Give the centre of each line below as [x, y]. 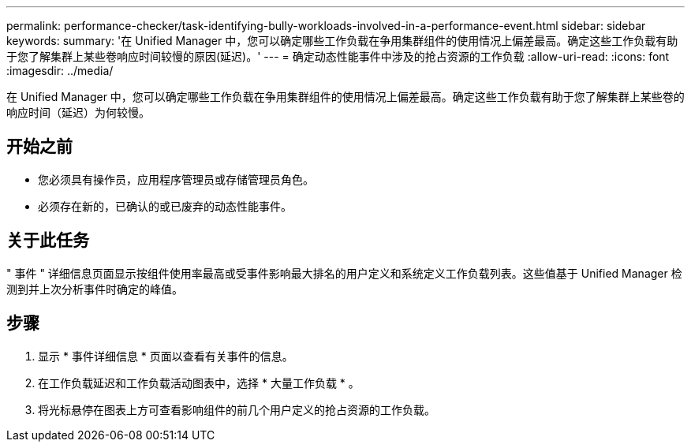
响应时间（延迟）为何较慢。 [78, 112]
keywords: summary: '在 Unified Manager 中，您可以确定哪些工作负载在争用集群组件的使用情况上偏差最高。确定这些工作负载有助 [342, 41]
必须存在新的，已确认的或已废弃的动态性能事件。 [165, 206]
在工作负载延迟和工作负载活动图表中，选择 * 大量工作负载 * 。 [199, 383]
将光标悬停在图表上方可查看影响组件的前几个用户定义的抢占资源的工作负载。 [237, 409]
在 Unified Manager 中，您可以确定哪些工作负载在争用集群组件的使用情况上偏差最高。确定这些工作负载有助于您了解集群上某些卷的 [345, 97]
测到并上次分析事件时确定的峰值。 [95, 289]
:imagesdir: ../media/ [60, 71]
